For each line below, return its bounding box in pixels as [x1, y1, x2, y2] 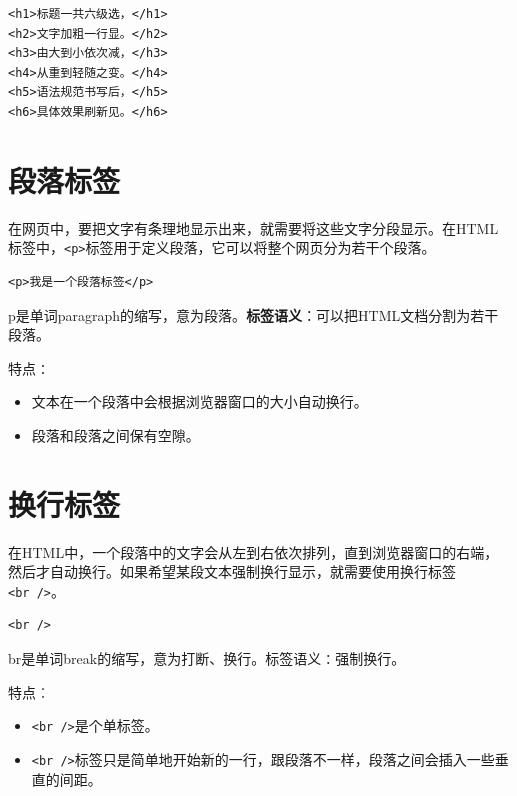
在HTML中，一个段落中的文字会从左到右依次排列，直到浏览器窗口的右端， [8, 541, 499, 562]
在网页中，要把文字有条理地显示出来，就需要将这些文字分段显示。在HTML [8, 217, 499, 238]
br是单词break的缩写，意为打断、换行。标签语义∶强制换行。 [8, 648, 406, 669]
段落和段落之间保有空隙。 [31, 424, 200, 445]
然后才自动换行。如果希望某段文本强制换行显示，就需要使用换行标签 [8, 561, 456, 582]
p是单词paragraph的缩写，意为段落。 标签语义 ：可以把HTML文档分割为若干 [8, 304, 499, 325]
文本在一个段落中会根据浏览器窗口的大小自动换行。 [31, 391, 368, 412]
